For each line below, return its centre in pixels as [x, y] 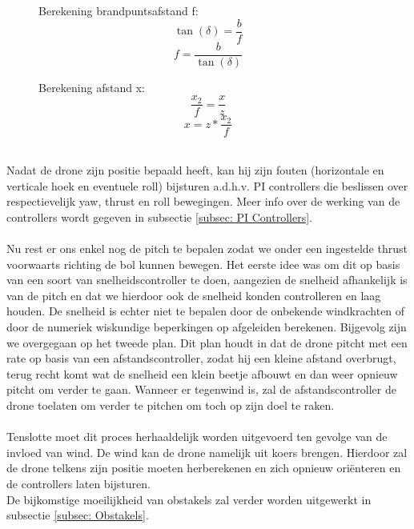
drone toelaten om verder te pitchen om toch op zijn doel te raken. [171, 405]
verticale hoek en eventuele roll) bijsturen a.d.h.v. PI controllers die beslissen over [207, 185]
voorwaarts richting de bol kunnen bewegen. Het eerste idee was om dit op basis [203, 264]
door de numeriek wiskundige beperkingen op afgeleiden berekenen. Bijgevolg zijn [207, 326]
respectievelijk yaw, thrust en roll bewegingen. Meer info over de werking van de [203, 201]
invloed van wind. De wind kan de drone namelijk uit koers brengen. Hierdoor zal [207, 452]
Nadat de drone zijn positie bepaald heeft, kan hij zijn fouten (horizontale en [195, 170]
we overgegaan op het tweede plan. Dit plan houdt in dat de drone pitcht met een [207, 342]
